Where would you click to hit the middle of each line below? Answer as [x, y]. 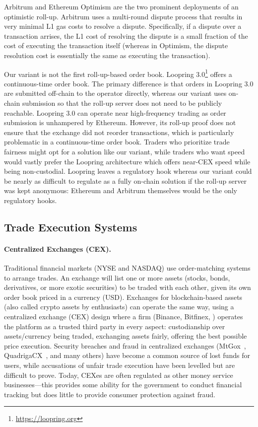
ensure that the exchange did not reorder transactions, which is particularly [119, 132]
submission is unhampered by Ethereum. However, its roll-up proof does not [120, 122]
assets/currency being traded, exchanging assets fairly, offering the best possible [126, 336]
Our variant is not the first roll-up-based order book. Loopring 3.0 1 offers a [118, 73]
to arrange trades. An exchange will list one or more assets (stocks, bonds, [117, 277]
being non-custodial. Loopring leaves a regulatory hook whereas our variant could [128, 171]
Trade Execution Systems [71, 227]
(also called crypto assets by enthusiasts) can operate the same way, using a [119, 307]
